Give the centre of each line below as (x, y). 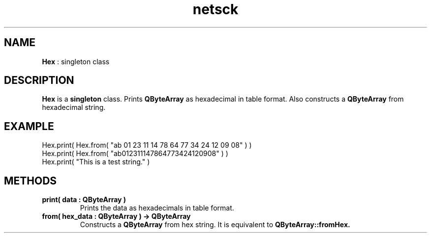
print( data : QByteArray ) (84, 200)
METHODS (31, 181)
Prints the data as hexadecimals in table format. (157, 208)
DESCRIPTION (39, 80)
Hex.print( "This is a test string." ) (96, 162)
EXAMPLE (29, 126)
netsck (215, 9)
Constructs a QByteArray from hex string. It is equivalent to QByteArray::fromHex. (215, 225)
